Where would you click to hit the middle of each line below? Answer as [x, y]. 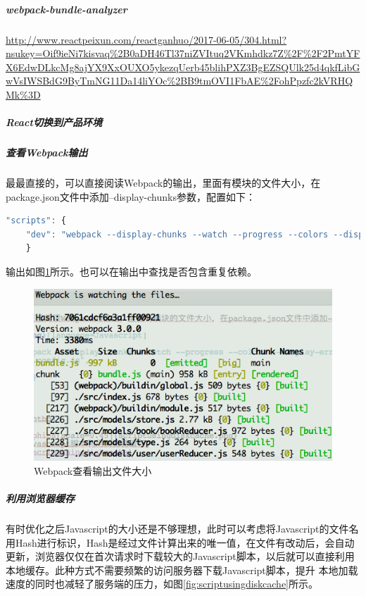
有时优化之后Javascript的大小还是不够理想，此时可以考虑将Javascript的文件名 [182, 529]
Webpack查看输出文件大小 [93, 470]
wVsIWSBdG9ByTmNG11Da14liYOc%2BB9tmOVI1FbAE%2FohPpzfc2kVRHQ [179, 81]
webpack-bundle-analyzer [67, 9]
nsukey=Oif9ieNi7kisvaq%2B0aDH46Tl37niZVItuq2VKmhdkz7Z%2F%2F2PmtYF [183, 53]
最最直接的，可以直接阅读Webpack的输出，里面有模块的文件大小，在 [163, 183]
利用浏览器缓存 [40, 498]
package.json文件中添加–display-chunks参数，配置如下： [131, 196]
